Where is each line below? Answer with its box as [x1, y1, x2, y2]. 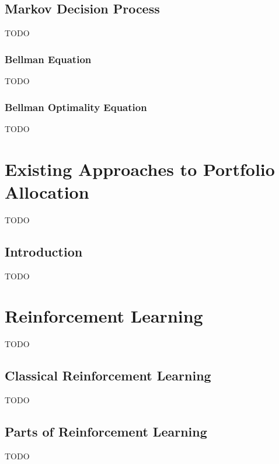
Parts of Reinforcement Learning [5, 423, 207, 441]
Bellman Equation [5, 51, 92, 66]
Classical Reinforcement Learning [5, 366, 211, 385]
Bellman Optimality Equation [5, 99, 147, 114]
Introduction [5, 242, 83, 260]
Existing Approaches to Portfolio [5, 157, 275, 181]
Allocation [5, 179, 89, 203]
